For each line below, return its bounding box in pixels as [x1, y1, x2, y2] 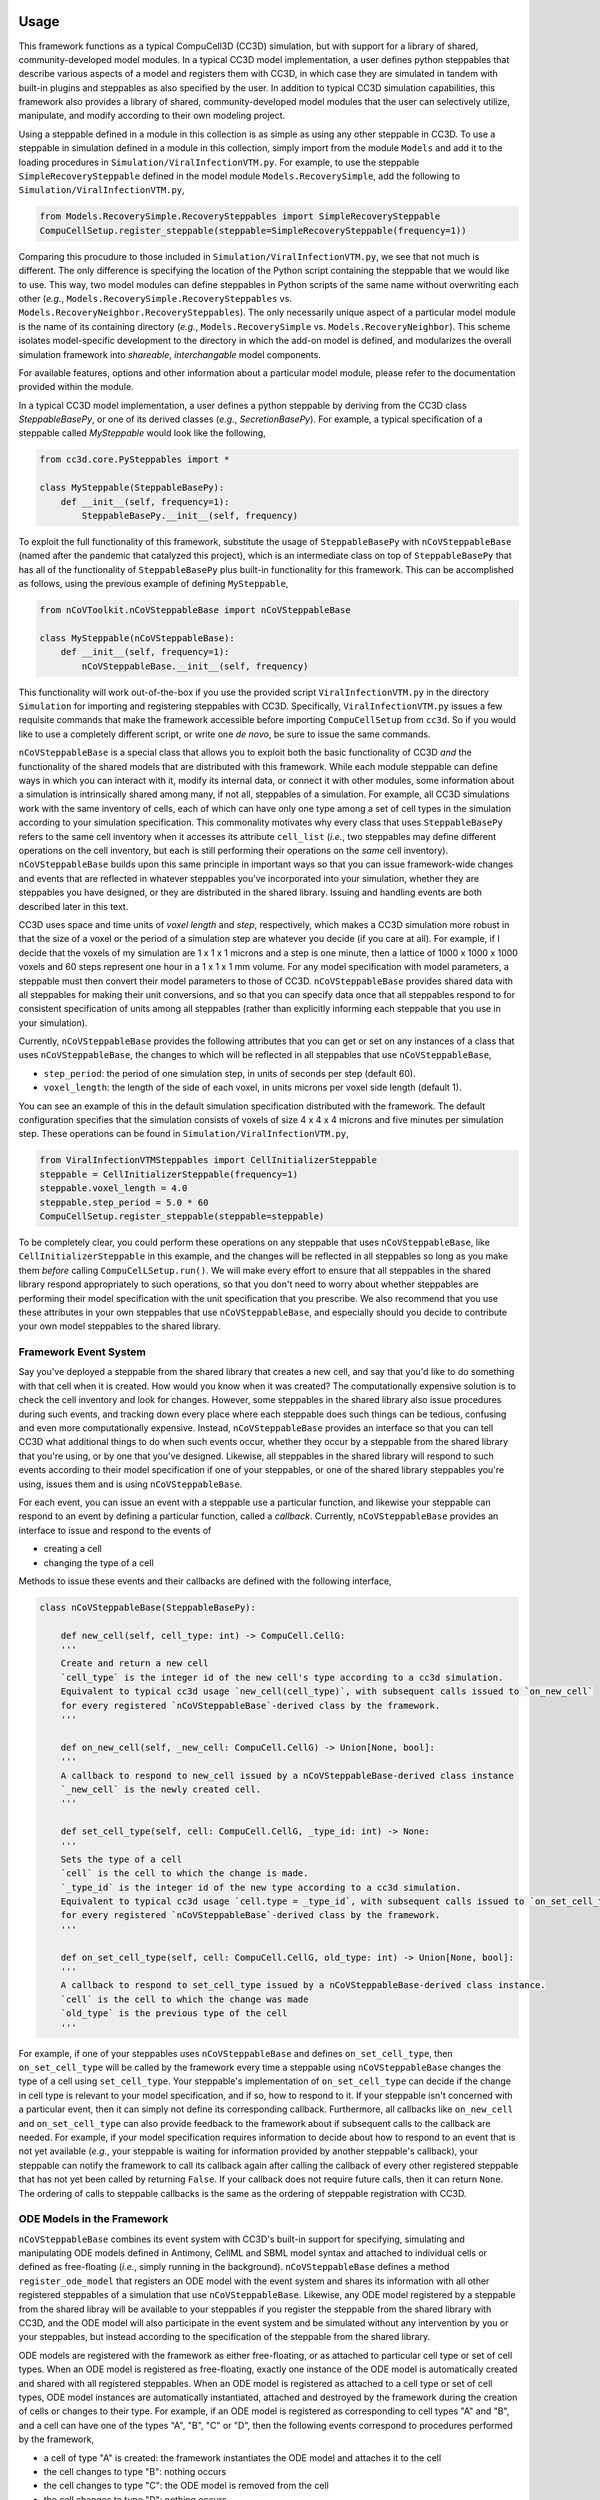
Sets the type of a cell [60, 1853, 183, 1865]
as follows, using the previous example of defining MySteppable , [18, 578, 289, 590]
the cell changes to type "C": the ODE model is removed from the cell [43, 2480, 329, 2492]
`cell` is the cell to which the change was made [60, 1993, 309, 2005]
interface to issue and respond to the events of [18, 1524, 212, 1536]
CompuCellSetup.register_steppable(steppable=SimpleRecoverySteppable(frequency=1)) [39, 225, 467, 236]
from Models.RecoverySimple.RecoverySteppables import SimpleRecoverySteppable [39, 211, 441, 222]
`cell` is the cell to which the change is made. [60, 1868, 309, 1879]
